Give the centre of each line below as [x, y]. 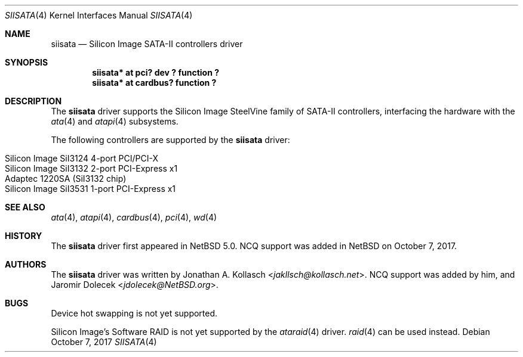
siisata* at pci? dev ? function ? [156, 72]
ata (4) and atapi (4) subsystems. [115, 121]
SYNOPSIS [27, 62]
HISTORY [24, 236]
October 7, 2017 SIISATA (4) [104, 342]
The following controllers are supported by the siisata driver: [170, 140]
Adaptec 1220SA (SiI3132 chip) [66, 178]
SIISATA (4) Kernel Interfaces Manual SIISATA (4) [99, 15]
